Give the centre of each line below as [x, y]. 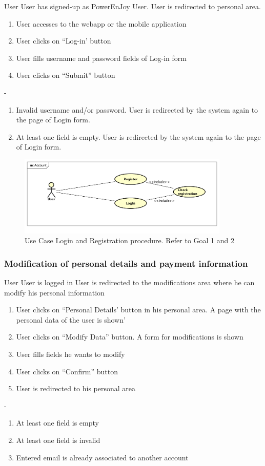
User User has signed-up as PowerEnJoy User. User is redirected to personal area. [132, 6]
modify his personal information [54, 292]
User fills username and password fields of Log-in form [101, 58]
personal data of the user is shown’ [71, 319]
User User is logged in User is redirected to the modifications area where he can [129, 282]
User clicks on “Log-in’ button [64, 41]
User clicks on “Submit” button [66, 75]
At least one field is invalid [58, 440]
